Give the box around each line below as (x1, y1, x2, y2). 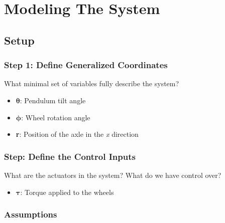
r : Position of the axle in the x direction (16, 129, 139, 139)
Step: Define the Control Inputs (4, 150, 136, 162)
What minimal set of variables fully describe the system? (4, 78, 179, 89)
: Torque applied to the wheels (20, 186, 114, 197)
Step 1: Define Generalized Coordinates (4, 59, 168, 71)
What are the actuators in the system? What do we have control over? (4, 169, 221, 180)
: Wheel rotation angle (21, 112, 90, 122)
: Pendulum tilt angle (20, 95, 86, 105)
